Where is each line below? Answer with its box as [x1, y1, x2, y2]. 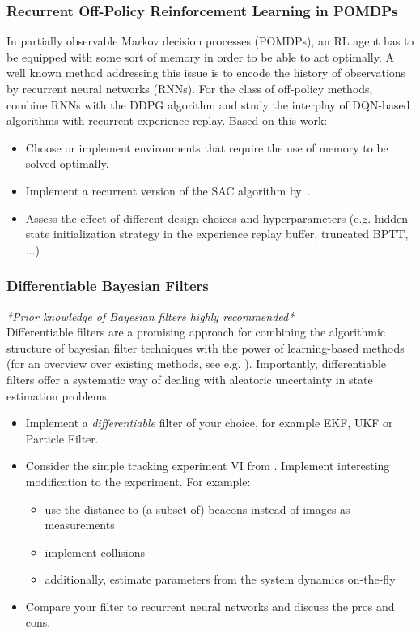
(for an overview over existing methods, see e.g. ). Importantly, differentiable [6, 355, 387, 372]
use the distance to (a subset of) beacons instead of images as [45, 500, 350, 517]
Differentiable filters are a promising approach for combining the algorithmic [6, 323, 386, 340]
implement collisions [45, 543, 146, 560]
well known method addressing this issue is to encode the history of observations [6, 64, 406, 81]
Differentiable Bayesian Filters [6, 276, 209, 296]
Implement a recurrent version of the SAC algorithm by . [25, 182, 311, 199]
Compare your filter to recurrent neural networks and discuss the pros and [25, 597, 395, 614]
